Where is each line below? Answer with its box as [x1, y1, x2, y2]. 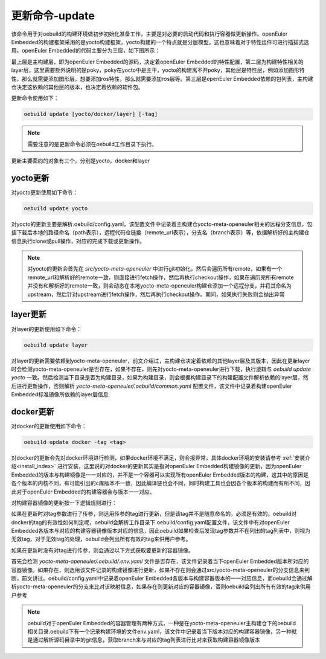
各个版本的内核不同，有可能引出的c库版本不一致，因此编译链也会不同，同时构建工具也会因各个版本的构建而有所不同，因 [11, 480, 310, 487]
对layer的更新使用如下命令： [11, 325, 82, 332]
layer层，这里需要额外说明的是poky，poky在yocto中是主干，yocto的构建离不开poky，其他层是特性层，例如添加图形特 [11, 66, 305, 74]
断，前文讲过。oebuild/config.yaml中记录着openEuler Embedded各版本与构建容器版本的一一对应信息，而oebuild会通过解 [11, 574, 313, 582]
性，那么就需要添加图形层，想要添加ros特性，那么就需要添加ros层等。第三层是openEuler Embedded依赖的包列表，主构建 [11, 75, 313, 82]
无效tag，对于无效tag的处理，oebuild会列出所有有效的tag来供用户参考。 [11, 535, 191, 543]
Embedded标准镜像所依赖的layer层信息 [11, 391, 109, 398]
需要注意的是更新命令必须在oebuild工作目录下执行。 [27, 140, 157, 147]
